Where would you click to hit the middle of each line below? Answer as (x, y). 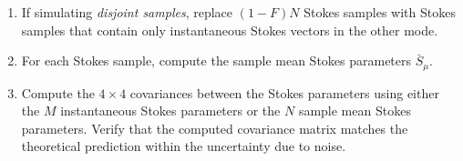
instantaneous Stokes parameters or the (170, 111)
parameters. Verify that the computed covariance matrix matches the (215, 128)
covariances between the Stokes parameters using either (284, 92)
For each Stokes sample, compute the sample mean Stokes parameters (216, 60)
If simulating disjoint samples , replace (127, 12)
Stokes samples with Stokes (380, 12)
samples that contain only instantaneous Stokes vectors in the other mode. (230, 30)
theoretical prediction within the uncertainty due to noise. (184, 146)
